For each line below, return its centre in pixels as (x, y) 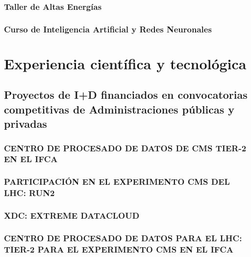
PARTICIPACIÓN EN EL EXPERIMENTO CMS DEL (117, 182)
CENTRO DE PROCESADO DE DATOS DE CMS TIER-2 (125, 148)
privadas (25, 124)
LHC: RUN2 (29, 193)
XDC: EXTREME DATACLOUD (72, 215)
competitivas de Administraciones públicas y (119, 109)
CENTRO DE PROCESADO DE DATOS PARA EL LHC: (123, 238)
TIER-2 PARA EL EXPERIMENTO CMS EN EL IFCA (119, 249)
